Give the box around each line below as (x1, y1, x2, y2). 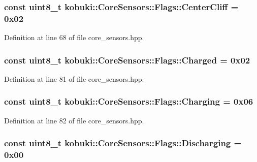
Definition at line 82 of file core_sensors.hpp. (4, 115, 144, 125)
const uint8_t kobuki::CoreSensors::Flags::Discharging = (4, 137, 242, 149)
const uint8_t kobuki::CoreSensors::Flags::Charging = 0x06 (4, 95, 253, 108)
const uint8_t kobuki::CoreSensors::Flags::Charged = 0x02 (4, 53, 250, 66)
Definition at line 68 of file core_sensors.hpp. (4, 32, 144, 43)
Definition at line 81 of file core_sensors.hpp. (4, 73, 144, 84)
